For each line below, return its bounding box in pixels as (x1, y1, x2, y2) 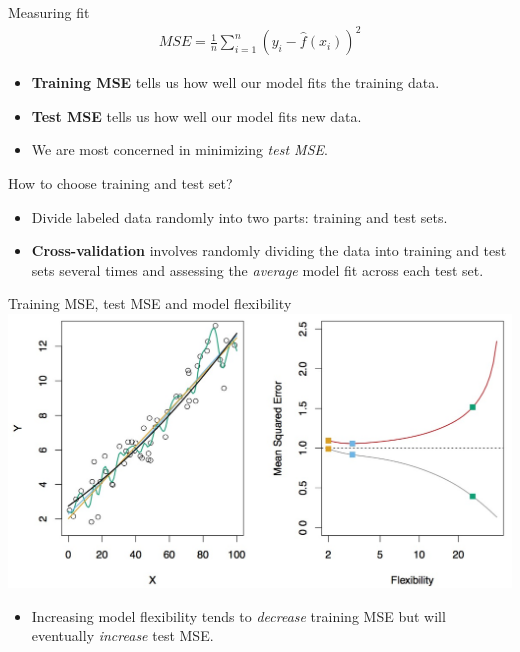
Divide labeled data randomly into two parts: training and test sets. (31, 206, 448, 227)
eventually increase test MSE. (31, 625, 214, 646)
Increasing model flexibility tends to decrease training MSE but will (31, 605, 446, 626)
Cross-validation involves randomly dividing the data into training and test (31, 240, 507, 261)
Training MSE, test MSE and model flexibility (8, 293, 292, 314)
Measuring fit (8, 2, 90, 22)
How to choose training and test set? (8, 172, 233, 193)
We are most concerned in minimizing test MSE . (31, 139, 328, 160)
